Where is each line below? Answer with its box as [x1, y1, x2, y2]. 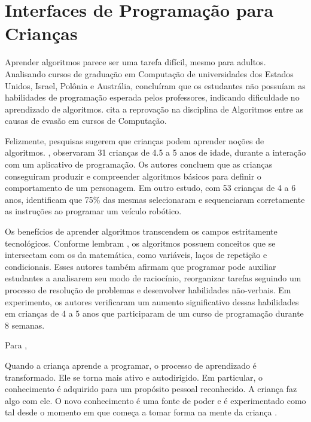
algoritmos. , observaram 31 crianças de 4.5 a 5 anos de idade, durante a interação [5, 146, 306, 159]
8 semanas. [5, 318, 45, 331]
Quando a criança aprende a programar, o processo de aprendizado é [5, 359, 257, 371]
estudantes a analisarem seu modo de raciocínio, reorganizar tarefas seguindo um [5, 272, 301, 284]
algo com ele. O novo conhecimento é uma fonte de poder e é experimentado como [5, 394, 306, 406]
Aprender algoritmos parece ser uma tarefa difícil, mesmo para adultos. [5, 56, 266, 68]
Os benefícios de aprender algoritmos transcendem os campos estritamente [5, 225, 278, 238]
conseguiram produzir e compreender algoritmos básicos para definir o [5, 169, 261, 182]
